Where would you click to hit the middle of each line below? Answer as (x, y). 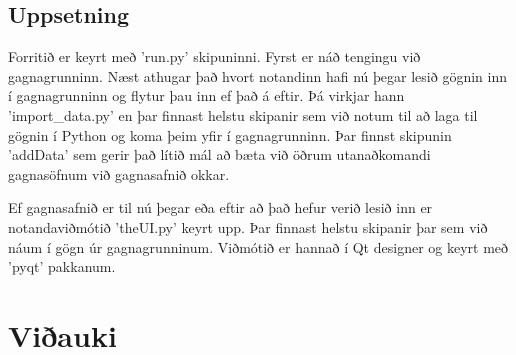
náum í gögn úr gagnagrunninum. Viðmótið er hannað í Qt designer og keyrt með (258, 246)
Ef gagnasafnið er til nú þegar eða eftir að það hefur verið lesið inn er (220, 207)
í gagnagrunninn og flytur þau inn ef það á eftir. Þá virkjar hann (206, 95)
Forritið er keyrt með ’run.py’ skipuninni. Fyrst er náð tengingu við (214, 56)
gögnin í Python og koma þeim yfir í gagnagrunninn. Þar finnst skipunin (230, 134)
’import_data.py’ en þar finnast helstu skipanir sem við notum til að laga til (243, 114)
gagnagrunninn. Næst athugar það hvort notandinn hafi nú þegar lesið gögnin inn (257, 75)
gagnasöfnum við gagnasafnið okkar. (119, 173)
